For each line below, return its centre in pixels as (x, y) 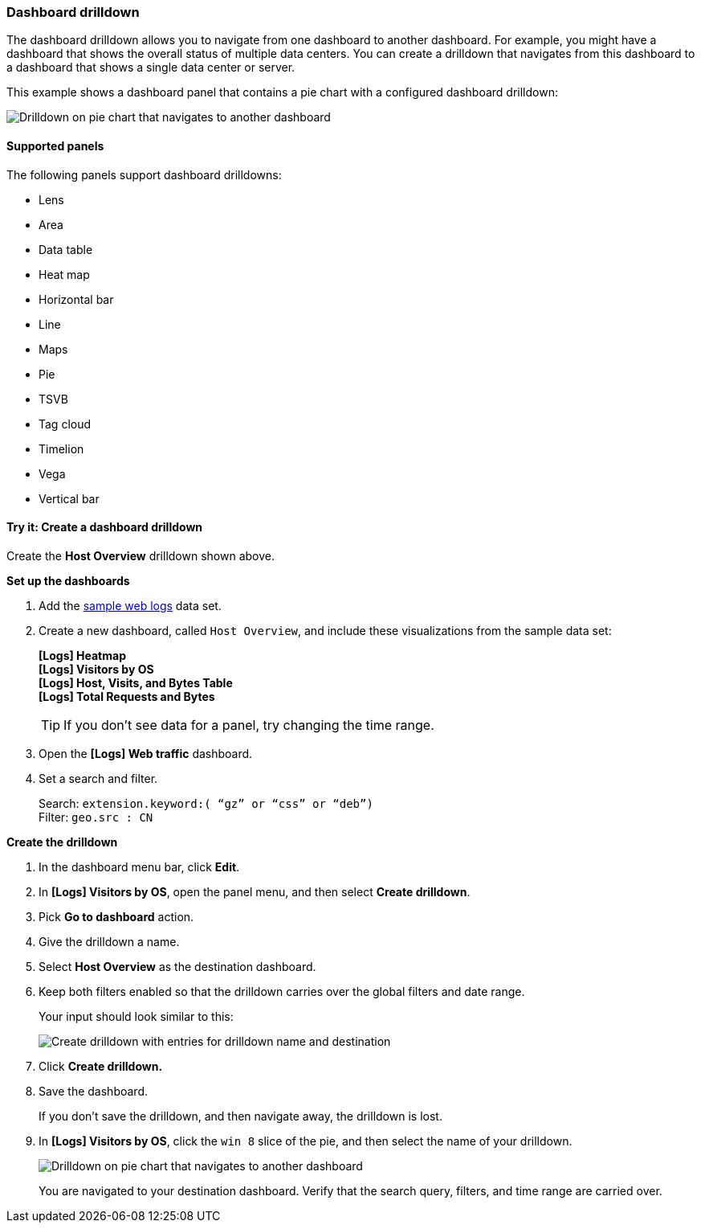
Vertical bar (69, 498)
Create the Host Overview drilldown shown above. (141, 555)
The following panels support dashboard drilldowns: (144, 174)
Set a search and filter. (98, 778)
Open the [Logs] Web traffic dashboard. (146, 753)
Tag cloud (65, 424)
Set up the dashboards (68, 580)
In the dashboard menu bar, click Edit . (139, 866)
